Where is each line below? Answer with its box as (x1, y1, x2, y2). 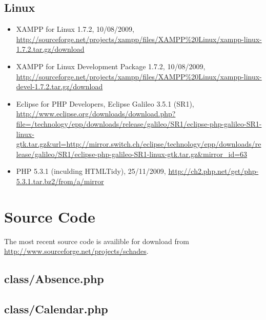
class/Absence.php (4, 271, 104, 287)
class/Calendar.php (4, 301, 108, 316)
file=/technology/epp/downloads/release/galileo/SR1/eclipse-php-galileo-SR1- (16, 118, 262, 129)
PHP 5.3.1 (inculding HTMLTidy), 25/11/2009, (16, 166, 166, 176)
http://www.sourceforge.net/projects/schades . (4, 246, 149, 256)
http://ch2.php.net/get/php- (168, 166, 259, 176)
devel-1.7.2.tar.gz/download (16, 81, 103, 92)
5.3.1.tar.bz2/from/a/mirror (16, 175, 104, 186)
